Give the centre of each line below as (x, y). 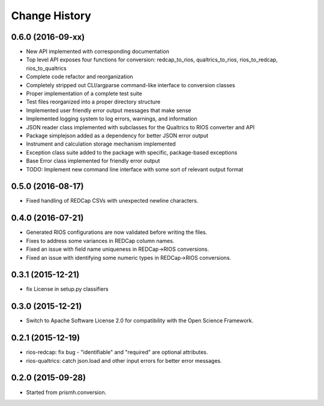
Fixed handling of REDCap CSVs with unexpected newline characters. (112, 201)
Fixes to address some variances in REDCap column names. (100, 241)
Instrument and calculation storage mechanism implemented (101, 144)
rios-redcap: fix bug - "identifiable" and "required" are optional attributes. (117, 352)
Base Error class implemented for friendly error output (93, 161)
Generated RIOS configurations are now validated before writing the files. (117, 232)
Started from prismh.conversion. (66, 392)
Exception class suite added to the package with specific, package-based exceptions (132, 152)
